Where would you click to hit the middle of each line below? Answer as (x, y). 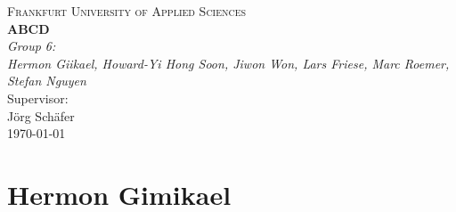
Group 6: (32, 46)
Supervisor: (38, 98)
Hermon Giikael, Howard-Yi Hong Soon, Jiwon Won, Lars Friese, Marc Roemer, (228, 63)
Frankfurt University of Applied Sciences (127, 11)
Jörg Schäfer (41, 115)
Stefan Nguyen (47, 81)
